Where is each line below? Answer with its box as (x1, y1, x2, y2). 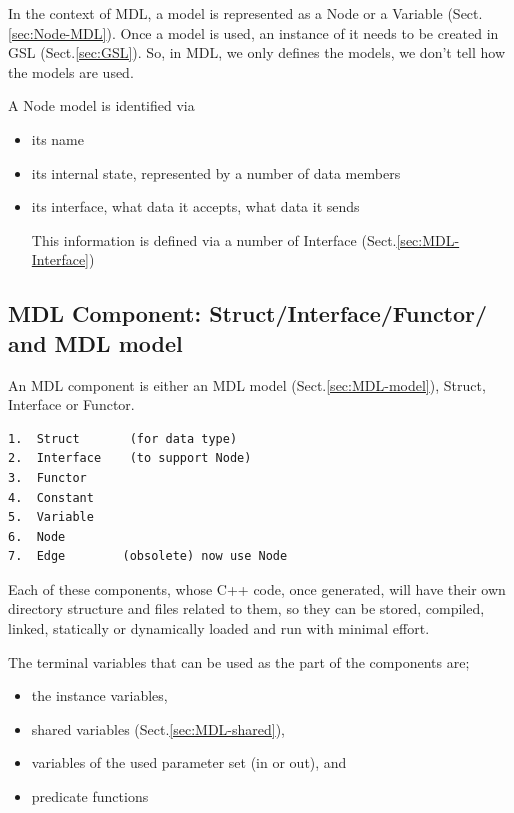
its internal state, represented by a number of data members (31, 162, 401, 183)
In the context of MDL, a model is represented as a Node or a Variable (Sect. (8, 3, 483, 23)
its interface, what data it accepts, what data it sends (31, 196, 360, 217)
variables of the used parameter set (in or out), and (31, 752, 347, 773)
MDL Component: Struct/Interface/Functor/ (8, 298, 488, 329)
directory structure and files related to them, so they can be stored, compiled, (8, 598, 485, 619)
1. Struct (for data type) (8, 431, 238, 446)
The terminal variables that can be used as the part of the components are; (8, 651, 470, 672)
